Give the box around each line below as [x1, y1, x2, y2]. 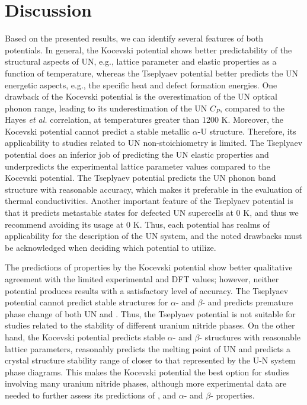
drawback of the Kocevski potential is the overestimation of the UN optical [5, 90, 277, 103]
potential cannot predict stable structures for [5, 296, 168, 308]
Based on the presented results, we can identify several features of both [5, 32, 263, 44]
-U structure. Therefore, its [197, 125, 296, 137]
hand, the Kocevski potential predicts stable [5, 330, 165, 343]
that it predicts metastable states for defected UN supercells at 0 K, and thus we [5, 206, 299, 219]
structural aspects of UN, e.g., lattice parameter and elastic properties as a [5, 55, 277, 68]
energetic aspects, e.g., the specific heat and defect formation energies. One [5, 78, 277, 91]
